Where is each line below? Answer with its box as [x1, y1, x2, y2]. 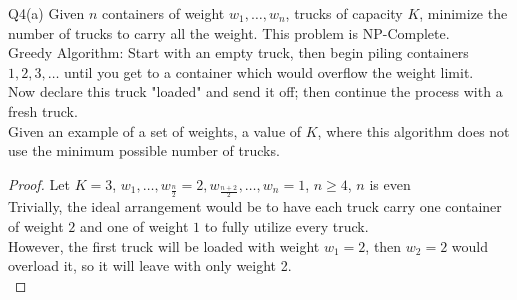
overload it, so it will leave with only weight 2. [8, 255, 292, 276]
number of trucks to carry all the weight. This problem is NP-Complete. [8, 22, 450, 43]
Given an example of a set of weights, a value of [8, 120, 302, 141]
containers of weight [102, 3, 225, 23]
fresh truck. [8, 100, 78, 121]
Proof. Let [8, 173, 70, 194]
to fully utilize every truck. [204, 215, 369, 236]
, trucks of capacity [285, 3, 403, 23]
